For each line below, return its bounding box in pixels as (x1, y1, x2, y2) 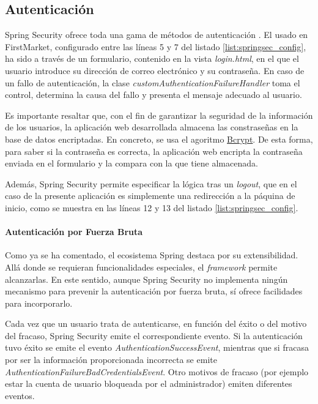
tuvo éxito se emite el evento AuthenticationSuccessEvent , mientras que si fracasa (5, 341, 309, 354)
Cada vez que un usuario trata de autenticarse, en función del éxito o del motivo (5, 317, 307, 330)
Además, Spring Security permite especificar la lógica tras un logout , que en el (5, 177, 297, 190)
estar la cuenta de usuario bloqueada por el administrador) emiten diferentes (5, 377, 292, 390)
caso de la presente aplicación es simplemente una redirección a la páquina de (5, 189, 295, 202)
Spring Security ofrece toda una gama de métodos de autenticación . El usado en (5, 28, 308, 41)
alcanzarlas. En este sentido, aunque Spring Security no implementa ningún (5, 272, 288, 285)
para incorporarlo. (5, 296, 73, 309)
